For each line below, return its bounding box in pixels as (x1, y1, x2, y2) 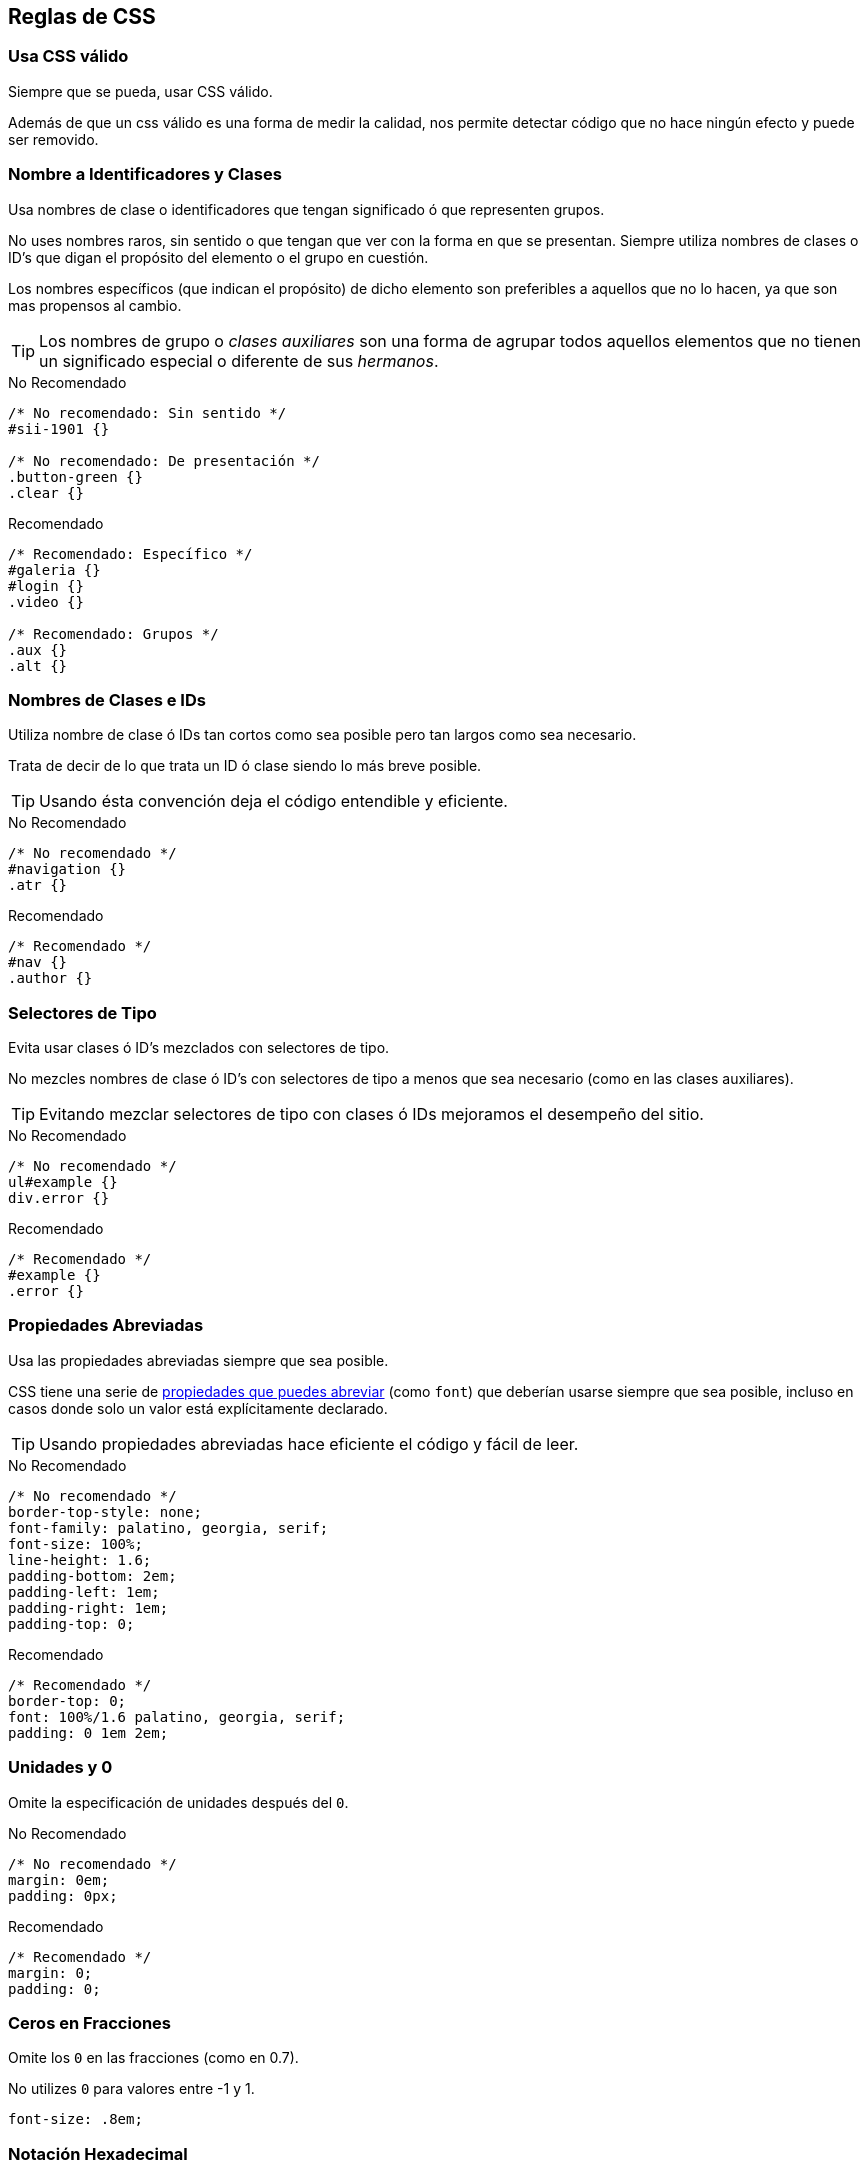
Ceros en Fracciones (8, 2012, 172, 2033)
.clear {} (8, 484, 84, 501)
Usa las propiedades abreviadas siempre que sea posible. (8, 1351, 389, 1369)
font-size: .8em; (8, 2111, 143, 2128)
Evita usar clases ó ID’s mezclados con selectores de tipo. (8, 1039, 390, 1057)
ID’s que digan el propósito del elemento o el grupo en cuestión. (8, 248, 429, 266)
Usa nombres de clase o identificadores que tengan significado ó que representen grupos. (8, 200, 605, 218)
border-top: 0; (8, 1692, 127, 1709)
